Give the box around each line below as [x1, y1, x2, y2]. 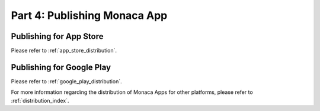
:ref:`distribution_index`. [11, 97, 69, 104]
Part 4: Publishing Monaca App [11, 9, 168, 22]
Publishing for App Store [11, 31, 104, 41]
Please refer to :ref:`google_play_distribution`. [11, 77, 122, 85]
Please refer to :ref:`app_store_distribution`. [11, 47, 117, 54]
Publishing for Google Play [11, 62, 111, 72]
